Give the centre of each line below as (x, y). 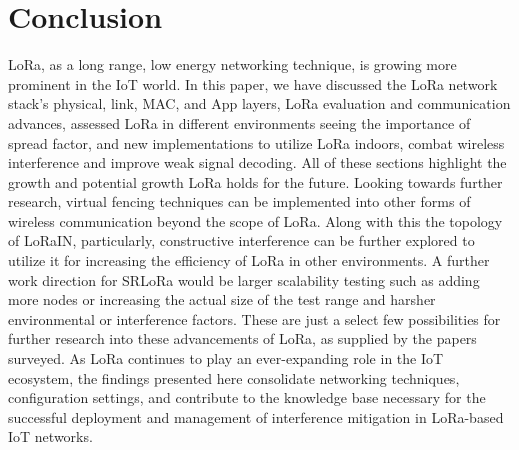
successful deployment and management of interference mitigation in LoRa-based (256, 416)
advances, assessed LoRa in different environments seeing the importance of (239, 122)
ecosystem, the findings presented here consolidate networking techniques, (234, 377)
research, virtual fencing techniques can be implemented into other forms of (239, 201)
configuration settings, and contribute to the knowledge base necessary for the (247, 397)
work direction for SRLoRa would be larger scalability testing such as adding (244, 279)
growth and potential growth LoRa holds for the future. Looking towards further (255, 181)
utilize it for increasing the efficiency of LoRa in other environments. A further (249, 260)
